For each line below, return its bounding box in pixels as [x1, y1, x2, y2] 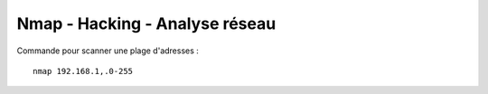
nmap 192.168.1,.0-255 [33, 66, 134, 76]
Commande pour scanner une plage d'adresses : [16, 45, 199, 56]
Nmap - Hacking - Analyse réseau [16, 14, 277, 33]
